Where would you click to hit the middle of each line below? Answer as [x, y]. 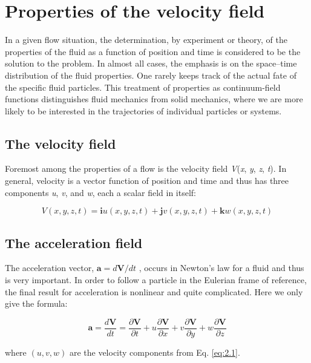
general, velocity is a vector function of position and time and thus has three [147, 181]
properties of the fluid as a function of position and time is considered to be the [153, 51]
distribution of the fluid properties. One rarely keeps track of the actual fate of [151, 75]
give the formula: [36, 303]
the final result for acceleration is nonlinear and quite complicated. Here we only [154, 291]
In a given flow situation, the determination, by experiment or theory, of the [146, 40]
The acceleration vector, [50, 268]
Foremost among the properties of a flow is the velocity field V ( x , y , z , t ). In [146, 168]
